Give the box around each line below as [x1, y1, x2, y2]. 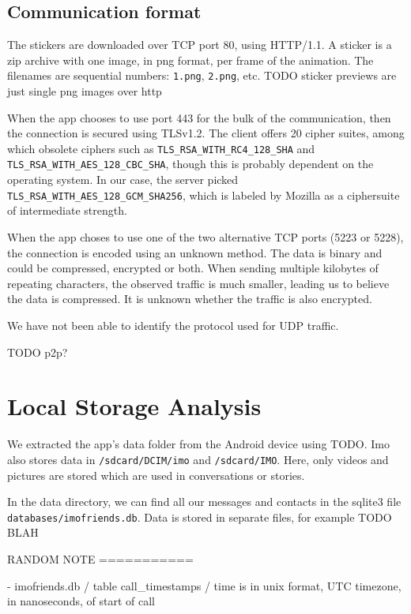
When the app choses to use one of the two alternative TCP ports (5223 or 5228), [7, 228, 404, 245]
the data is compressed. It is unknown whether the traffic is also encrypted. [7, 290, 372, 307]
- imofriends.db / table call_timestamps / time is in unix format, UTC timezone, [7, 577, 402, 593]
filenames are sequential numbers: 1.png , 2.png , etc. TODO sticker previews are [7, 67, 397, 84]
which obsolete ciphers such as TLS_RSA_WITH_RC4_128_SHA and [7, 140, 315, 156]
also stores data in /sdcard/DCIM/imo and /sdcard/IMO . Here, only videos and [7, 451, 389, 467]
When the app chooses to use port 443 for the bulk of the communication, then [7, 109, 391, 125]
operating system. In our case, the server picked [7, 171, 239, 188]
